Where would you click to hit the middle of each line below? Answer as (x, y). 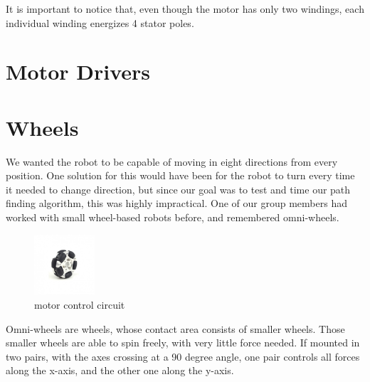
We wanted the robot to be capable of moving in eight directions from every (172, 161)
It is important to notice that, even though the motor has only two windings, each (185, 9)
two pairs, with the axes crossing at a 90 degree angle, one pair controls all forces (183, 356)
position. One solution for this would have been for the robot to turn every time (180, 175)
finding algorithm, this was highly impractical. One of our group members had (176, 203)
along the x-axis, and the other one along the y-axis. (120, 370)
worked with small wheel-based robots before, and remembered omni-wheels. (173, 217)
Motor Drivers (78, 71)
